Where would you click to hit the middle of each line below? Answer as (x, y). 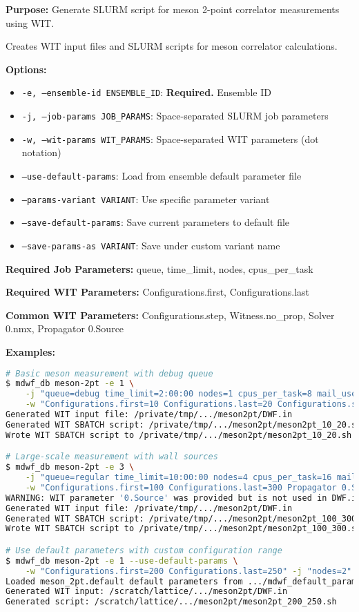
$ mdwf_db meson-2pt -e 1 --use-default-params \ (122, 561)
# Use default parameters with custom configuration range (144, 550)
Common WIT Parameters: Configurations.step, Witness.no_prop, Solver (170, 315)
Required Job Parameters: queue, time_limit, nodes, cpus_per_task (159, 268)
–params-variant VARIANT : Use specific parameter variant (146, 199)
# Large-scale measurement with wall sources (112, 457)
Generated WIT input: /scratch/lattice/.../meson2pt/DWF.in (147, 592)
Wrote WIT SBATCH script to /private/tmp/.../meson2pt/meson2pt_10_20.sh (179, 435)
